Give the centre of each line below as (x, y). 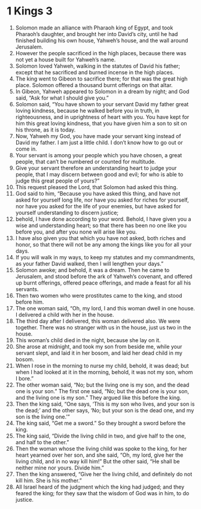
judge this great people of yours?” (57, 181)
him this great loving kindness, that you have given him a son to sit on (101, 123)
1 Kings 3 (30, 11)
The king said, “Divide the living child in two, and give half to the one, (100, 436)
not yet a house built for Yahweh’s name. (66, 59)
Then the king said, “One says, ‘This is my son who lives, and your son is (105, 404)
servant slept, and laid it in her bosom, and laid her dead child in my (99, 353)
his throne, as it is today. (45, 130)
